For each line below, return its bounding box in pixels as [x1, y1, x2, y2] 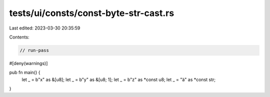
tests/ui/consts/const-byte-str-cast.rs [9, 7, 174, 18]
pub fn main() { [9, 69, 40, 75]
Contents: [9, 34, 29, 40]
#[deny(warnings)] [9, 60, 48, 66]
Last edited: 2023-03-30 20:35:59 [9, 25, 80, 31]
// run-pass [19, 47, 49, 53]
